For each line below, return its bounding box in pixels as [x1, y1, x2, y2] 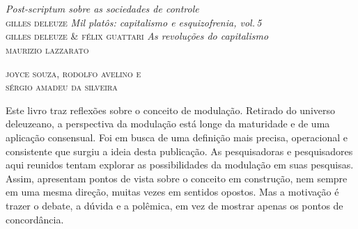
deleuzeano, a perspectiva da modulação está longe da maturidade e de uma [6, 116, 330, 131]
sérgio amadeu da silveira [6, 79, 118, 94]
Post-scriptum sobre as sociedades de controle [6, 1, 199, 16]
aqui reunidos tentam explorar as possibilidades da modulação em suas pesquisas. [6, 157, 354, 172]
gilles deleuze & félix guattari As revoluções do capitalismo [6, 29, 269, 43]
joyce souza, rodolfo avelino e [6, 65, 141, 80]
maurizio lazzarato [6, 42, 89, 56]
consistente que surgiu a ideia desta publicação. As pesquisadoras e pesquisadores [6, 143, 353, 158]
